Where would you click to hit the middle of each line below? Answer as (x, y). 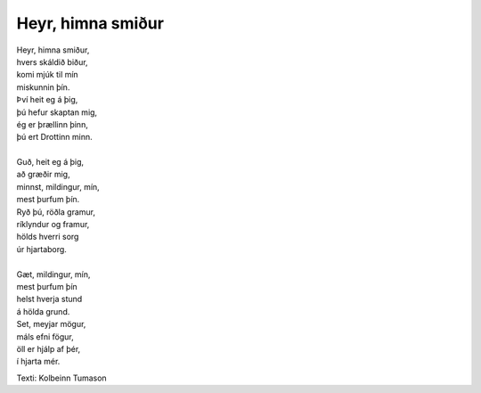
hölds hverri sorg (48, 237)
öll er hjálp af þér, (49, 348)
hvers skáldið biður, (52, 61)
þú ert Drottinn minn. (54, 137)
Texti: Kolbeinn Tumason (61, 378)
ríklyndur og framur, (53, 225)
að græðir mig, (43, 175)
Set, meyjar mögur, (51, 324)
